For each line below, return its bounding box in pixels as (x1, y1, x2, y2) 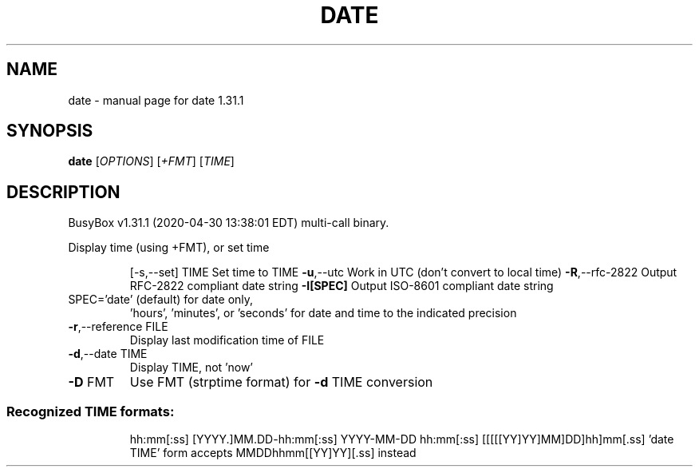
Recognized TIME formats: (6, 403, 175, 419)
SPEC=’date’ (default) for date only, (68, 292, 254, 307)
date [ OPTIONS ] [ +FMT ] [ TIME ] (68, 154, 235, 169)
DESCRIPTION (6, 181, 120, 202)
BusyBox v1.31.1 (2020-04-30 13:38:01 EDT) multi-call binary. (68, 216, 389, 230)
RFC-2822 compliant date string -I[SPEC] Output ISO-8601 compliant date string (129, 279, 554, 293)
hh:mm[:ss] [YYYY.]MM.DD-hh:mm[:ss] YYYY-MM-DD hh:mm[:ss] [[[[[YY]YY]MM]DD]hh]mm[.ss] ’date (129, 432, 674, 447)
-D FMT (68, 374, 115, 391)
